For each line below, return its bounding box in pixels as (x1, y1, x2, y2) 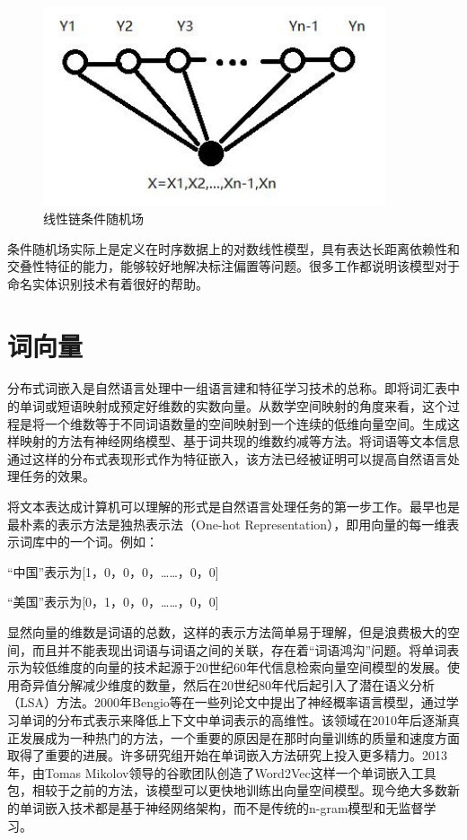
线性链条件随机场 (43, 208, 144, 227)
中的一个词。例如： (44, 532, 158, 551)
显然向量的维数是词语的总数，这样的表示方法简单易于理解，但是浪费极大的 (7, 623, 447, 642)
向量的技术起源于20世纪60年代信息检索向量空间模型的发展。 (94, 658, 447, 677)
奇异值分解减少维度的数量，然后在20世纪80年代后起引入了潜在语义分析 (19, 675, 435, 694)
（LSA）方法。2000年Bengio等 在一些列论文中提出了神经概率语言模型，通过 (7, 693, 446, 712)
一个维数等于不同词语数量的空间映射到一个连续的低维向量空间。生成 (44, 414, 447, 433)
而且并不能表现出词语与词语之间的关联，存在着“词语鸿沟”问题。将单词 (31, 640, 447, 659)
